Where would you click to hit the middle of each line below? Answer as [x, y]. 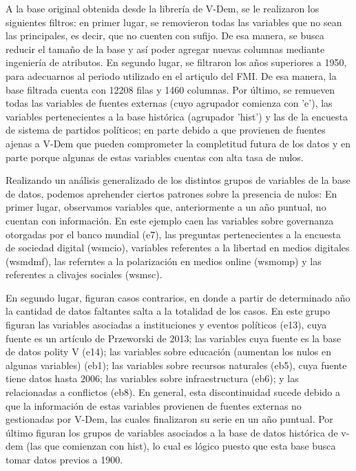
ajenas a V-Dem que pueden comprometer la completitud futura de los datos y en [178, 143]
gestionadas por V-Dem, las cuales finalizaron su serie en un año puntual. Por [169, 419]
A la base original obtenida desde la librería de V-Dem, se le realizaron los [163, 8]
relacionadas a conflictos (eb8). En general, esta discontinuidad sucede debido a [173, 392]
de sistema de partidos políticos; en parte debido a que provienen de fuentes [166, 130]
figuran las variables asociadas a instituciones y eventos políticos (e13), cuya [166, 325]
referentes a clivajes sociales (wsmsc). [84, 274]
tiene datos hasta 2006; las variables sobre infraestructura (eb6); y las [152, 378]
